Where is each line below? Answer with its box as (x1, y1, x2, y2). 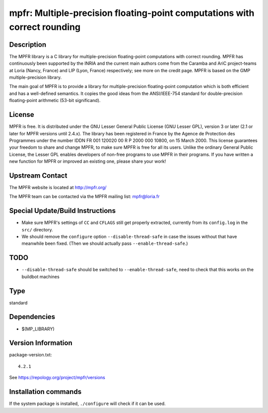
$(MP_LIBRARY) (21, 326, 55, 332)
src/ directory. (21, 226, 53, 232)
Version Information (9, 339, 72, 347)
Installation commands (9, 388, 82, 396)
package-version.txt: (9, 352, 52, 358)
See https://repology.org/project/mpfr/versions (9, 375, 105, 381)
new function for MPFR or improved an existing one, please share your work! (9, 158, 166, 164)
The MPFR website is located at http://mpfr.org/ (9, 184, 107, 190)
